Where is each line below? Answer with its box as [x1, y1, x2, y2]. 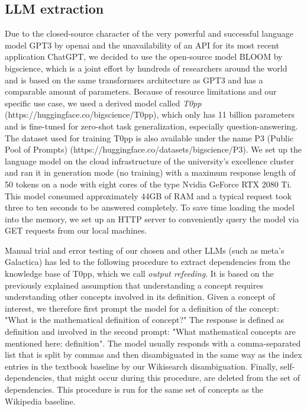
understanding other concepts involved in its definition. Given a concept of [5, 290, 276, 303]
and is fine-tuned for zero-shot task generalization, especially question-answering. [5, 119, 298, 132]
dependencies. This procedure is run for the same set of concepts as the [5, 383, 263, 396]
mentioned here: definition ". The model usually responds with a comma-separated [5, 336, 301, 349]
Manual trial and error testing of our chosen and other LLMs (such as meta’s [5, 244, 285, 256]
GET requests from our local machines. [5, 224, 147, 237]
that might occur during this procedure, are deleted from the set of [57, 371, 300, 384]
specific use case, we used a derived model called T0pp [5, 96, 202, 109]
